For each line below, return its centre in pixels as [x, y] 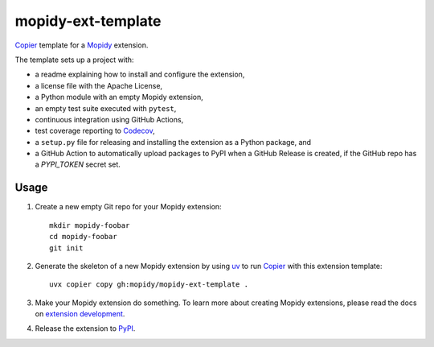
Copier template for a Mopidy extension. [82, 45]
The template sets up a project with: [74, 60]
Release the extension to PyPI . [85, 328]
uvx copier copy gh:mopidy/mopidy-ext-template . [149, 285]
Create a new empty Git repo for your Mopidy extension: [128, 207]
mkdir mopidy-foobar [90, 225]
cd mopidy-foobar [83, 237]
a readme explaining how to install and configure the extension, [140, 74]
